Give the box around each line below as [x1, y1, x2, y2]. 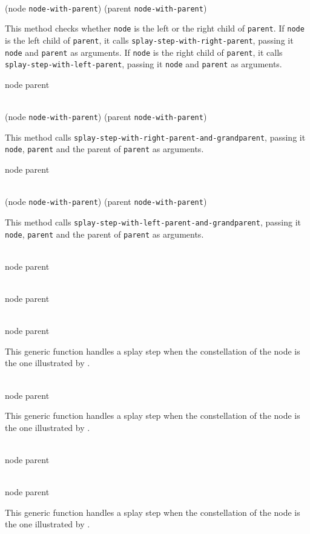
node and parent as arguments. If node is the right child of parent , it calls [5, 45, 283, 58]
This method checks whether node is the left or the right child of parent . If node [5, 22, 305, 35]
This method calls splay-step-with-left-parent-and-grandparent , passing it [5, 215, 301, 228]
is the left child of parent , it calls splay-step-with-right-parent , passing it [5, 33, 294, 46]
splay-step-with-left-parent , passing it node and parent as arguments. [5, 58, 282, 70]
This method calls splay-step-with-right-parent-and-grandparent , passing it [5, 130, 306, 143]
